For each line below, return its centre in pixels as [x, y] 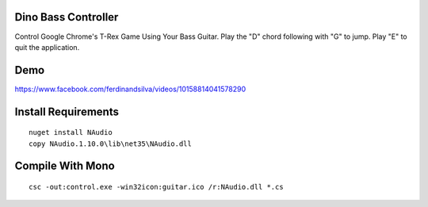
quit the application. [47, 47]
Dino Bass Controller [67, 17]
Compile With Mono [65, 166]
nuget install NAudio [71, 132]
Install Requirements [67, 111]
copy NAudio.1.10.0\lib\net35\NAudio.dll [110, 144]
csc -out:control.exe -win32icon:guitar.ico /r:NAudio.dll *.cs [157, 187]
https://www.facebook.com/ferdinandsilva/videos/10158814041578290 [130, 89]
